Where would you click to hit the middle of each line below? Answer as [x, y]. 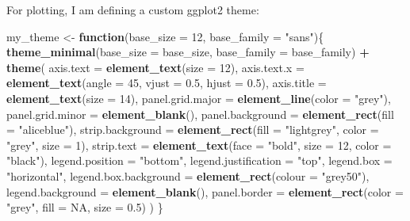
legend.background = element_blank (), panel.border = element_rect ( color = [205, 191]
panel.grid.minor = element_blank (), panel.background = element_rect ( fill [200, 114]
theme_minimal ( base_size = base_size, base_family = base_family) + [188, 52]
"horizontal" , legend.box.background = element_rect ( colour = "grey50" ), [188, 175]
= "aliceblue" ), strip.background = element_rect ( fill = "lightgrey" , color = [193, 130]
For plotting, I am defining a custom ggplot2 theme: [133, 10]
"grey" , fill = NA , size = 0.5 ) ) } [85, 207]
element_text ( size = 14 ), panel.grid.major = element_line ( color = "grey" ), [199, 98]
